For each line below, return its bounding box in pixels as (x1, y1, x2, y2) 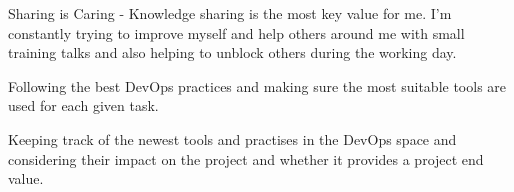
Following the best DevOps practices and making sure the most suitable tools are (8, 75, 507, 96)
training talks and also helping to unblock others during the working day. (8, 42, 457, 63)
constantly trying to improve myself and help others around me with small (8, 22, 465, 43)
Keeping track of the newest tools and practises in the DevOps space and (8, 128, 457, 149)
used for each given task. (8, 95, 159, 116)
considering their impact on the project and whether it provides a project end (8, 148, 484, 169)
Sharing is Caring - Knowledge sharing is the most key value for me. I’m (8, 3, 452, 23)
